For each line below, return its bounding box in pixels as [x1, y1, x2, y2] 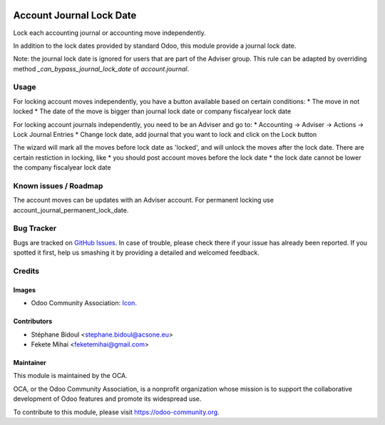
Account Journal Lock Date [13, 9, 137, 21]
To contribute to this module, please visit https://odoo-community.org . [13, 407, 220, 416]
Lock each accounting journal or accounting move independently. [13, 29, 206, 37]
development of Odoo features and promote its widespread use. [13, 394, 202, 403]
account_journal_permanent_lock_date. [13, 205, 129, 214]
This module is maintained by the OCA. [13, 372, 128, 380]
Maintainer [13, 358, 46, 367]
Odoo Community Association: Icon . [31, 299, 137, 307]
